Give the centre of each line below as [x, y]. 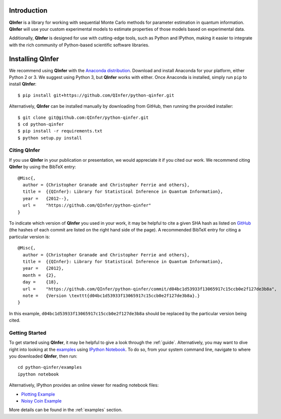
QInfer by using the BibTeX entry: [43, 167]
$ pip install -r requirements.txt [60, 131]
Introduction [28, 10]
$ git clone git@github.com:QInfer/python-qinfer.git [83, 117]
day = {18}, [41, 282]
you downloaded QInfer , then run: [43, 356]
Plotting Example [38, 394]
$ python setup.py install [50, 138]
